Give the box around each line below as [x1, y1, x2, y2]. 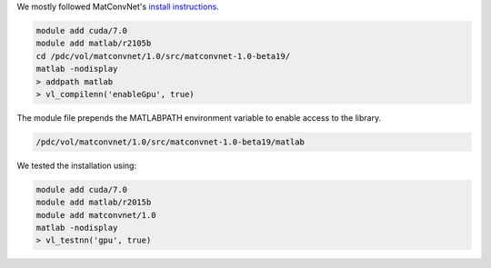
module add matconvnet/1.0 [35, 210, 156, 220]
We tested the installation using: [16, 160, 136, 171]
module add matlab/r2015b [35, 197, 152, 208]
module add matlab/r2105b [35, 38, 152, 49]
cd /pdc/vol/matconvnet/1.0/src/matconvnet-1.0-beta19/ [35, 51, 291, 61]
